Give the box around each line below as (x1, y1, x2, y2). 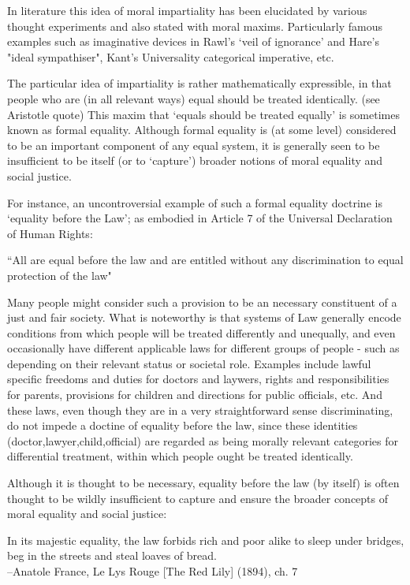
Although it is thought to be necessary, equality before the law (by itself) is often (7, 475, 400, 491)
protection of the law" (7, 266, 112, 283)
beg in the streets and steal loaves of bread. (7, 547, 217, 564)
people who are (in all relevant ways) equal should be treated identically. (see (7, 90, 380, 106)
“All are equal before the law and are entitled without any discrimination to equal (7, 252, 404, 268)
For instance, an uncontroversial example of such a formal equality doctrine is (7, 194, 382, 211)
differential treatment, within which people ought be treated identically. (7, 448, 353, 464)
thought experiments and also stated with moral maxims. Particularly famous (7, 17, 382, 34)
